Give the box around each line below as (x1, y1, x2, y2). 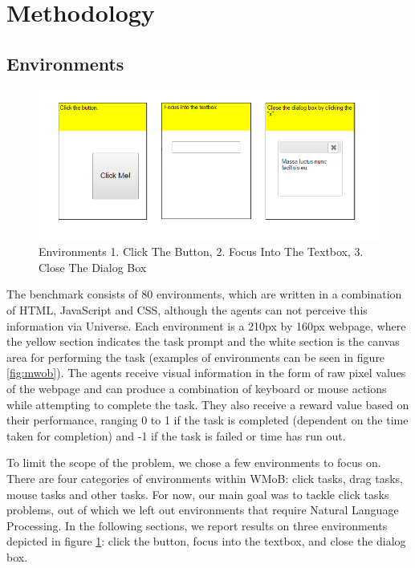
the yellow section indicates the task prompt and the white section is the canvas (6, 333, 400, 350)
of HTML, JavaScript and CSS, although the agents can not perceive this (6, 302, 368, 318)
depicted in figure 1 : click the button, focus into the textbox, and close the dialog (6, 533, 406, 550)
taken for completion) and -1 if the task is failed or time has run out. (6, 427, 346, 444)
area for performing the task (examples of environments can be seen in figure (6, 348, 385, 365)
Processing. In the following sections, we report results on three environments (6, 517, 388, 534)
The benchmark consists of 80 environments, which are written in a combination (6, 286, 402, 302)
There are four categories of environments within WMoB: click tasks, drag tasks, (6, 469, 403, 486)
